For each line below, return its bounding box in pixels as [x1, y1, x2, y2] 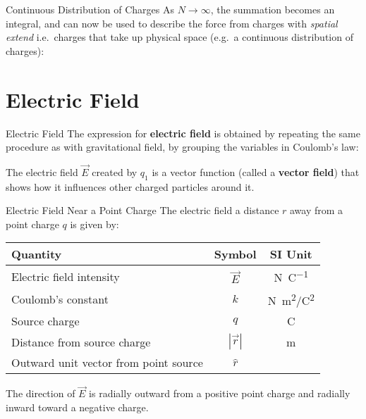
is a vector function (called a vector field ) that [152, 164, 360, 179]
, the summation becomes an [210, 2, 335, 16]
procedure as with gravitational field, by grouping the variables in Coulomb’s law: [6, 139, 359, 154]
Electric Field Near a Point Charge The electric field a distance [6, 203, 279, 218]
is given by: [70, 216, 119, 231]
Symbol [214, 246, 257, 263]
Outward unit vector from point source [11, 354, 203, 371]
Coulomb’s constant [11, 291, 109, 308]
